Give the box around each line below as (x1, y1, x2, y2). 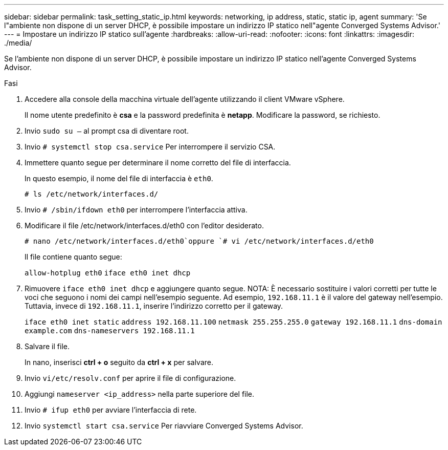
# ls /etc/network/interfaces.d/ (25, 190, 159, 198)
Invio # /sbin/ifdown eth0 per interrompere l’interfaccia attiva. (25, 205, 248, 214)
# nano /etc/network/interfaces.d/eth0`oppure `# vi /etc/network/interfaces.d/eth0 (25, 237, 374, 245)
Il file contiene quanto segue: (25, 252, 122, 261)
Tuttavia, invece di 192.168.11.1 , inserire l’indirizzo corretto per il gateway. (25, 302, 283, 310)
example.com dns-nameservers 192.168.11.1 (25, 327, 195, 335)
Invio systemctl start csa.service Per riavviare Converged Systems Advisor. (25, 421, 303, 430)
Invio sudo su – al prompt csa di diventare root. (25, 126, 189, 135)
